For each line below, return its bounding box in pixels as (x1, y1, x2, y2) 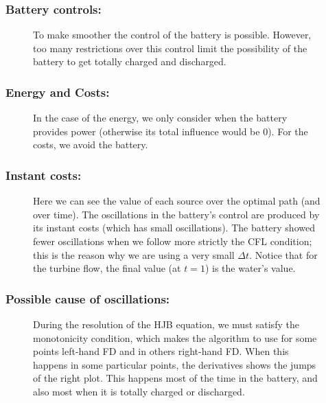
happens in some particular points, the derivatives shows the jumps (33, 357, 316, 371)
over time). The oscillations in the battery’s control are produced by (33, 207, 320, 221)
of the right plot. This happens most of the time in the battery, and (33, 371, 318, 385)
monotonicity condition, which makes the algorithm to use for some (33, 330, 317, 345)
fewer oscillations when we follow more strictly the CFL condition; (33, 234, 312, 248)
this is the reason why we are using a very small (33, 247, 235, 262)
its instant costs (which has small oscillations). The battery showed (33, 220, 315, 235)
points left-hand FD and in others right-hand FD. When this (33, 344, 289, 358)
